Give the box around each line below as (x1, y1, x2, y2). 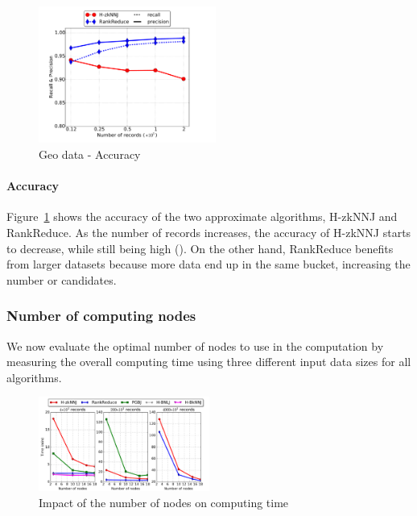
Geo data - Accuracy (39, 146, 141, 163)
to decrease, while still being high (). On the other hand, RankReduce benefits (6, 239, 394, 256)
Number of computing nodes (6, 306, 196, 326)
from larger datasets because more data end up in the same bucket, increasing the (6, 256, 411, 273)
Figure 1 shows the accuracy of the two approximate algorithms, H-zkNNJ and (6, 208, 398, 225)
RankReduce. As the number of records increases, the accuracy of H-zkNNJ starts (6, 224, 411, 241)
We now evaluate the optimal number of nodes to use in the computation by (6, 337, 384, 354)
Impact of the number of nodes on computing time (39, 493, 289, 510)
